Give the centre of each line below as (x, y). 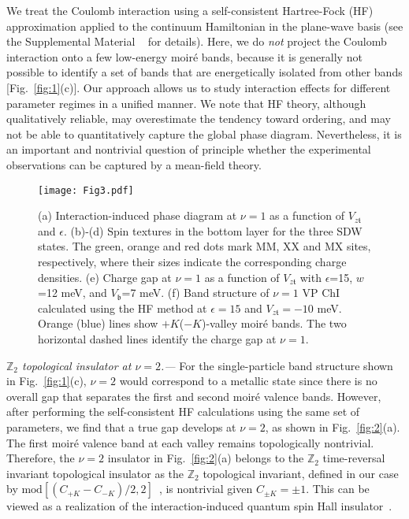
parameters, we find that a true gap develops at (121, 426)
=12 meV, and (73, 293)
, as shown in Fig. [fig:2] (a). (333, 426)
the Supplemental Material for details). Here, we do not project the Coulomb (197, 41)
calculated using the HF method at (123, 308)
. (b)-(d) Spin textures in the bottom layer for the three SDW (213, 230)
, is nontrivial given (206, 489)
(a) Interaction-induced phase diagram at (138, 215)
